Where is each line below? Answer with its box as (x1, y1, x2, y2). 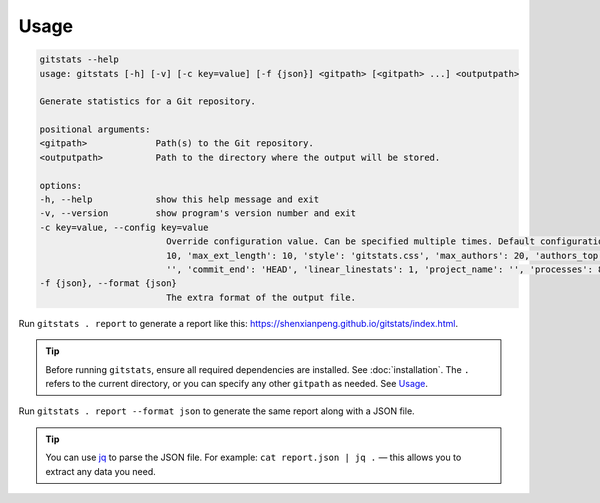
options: (39, 180, 83, 191)
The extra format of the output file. (165, 291, 357, 303)
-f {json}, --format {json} (39, 278, 177, 289)
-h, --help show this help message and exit (39, 194, 320, 205)
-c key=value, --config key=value (39, 221, 209, 233)
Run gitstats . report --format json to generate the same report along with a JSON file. (18, 405, 415, 417)
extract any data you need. (45, 465, 157, 477)
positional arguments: (39, 124, 151, 135)
